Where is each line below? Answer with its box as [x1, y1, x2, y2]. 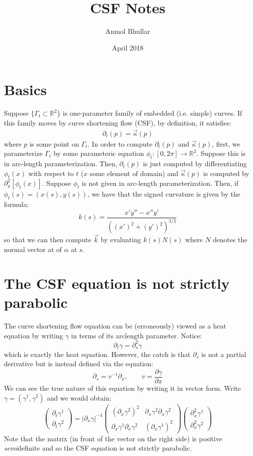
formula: [4, 199, 29, 209]
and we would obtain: [47, 392, 112, 403]
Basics [4, 79, 47, 100]
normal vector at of [4, 244, 62, 254]
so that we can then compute [4, 234, 91, 245]
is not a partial [201, 349, 246, 359]
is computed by [203, 168, 250, 178]
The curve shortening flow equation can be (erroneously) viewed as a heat [4, 320, 226, 330]
